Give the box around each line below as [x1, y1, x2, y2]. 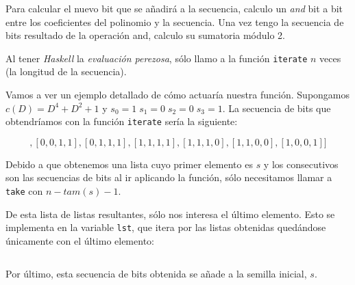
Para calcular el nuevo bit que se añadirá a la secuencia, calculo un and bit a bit [5, 1, 343, 15]
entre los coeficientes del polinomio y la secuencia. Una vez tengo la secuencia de [5, 14, 344, 29]
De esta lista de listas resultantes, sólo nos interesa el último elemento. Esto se [5, 206, 335, 221]
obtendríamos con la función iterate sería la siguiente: [5, 114, 238, 128]
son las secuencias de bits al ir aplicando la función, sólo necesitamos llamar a [5, 170, 332, 185]
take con [5, 184, 43, 198]
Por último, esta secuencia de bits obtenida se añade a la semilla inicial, [5, 266, 307, 280]
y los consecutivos [263, 157, 339, 171]
